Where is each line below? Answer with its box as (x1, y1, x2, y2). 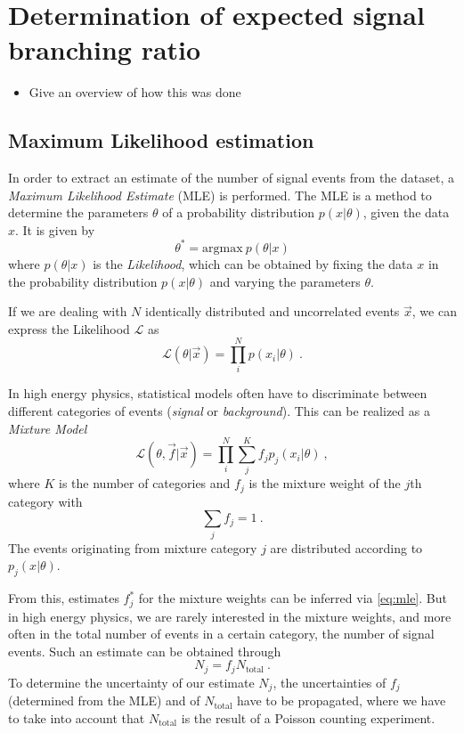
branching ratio (8, 31, 201, 68)
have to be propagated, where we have (237, 691, 446, 710)
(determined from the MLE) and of (8, 691, 200, 710)
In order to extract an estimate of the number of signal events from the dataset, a (8, 168, 454, 187)
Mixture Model (8, 419, 87, 437)
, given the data (362, 203, 450, 222)
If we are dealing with (8, 302, 127, 321)
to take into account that (8, 708, 145, 727)
